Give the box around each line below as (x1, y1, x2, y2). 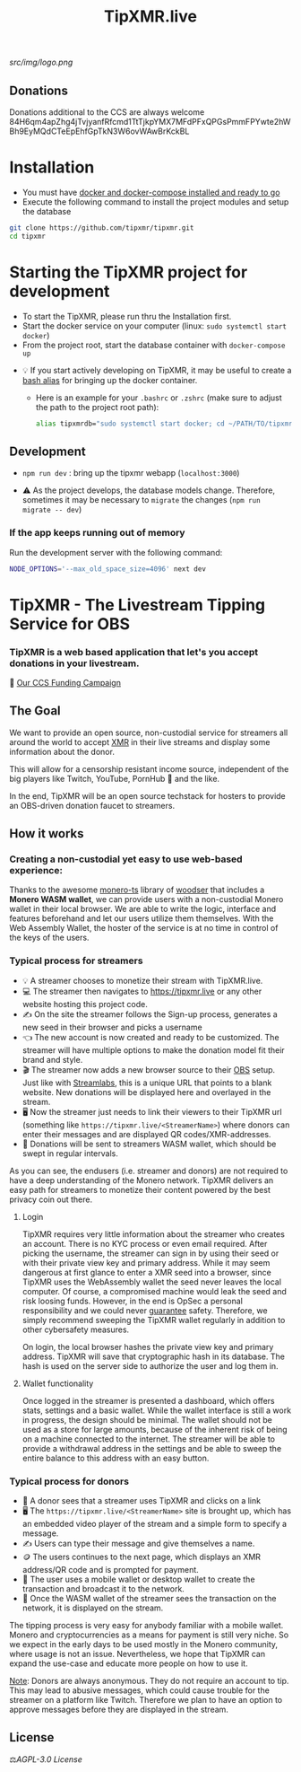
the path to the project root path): (35, 401, 159, 412)
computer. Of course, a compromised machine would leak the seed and (21, 1285, 287, 1296)
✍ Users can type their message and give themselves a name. (21, 1538, 255, 1549)
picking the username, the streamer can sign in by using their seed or (21, 1248, 279, 1259)
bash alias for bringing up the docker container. (21, 374, 198, 385)
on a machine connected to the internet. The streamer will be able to (21, 1434, 276, 1444)
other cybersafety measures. (21, 1324, 130, 1335)
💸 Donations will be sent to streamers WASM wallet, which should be (21, 1138, 277, 1149)
